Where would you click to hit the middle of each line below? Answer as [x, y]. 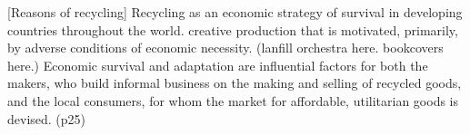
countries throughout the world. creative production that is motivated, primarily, [233, 29]
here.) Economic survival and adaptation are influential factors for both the [218, 65]
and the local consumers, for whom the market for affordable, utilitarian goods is [233, 100]
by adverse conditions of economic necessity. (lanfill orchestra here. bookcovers [225, 48]
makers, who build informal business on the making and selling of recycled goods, [235, 83]
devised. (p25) [47, 118]
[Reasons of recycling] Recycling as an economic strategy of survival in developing [235, 12]
